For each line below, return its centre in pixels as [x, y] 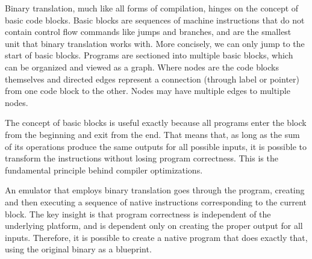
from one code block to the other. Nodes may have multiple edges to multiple [148, 91]
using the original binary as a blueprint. [78, 249]
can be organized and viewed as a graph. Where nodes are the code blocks [142, 67]
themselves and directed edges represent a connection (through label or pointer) [152, 79]
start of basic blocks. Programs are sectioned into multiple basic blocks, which [149, 55]
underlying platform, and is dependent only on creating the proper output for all [154, 226]
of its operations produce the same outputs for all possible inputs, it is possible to [156, 146]
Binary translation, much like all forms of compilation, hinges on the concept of [152, 8]
